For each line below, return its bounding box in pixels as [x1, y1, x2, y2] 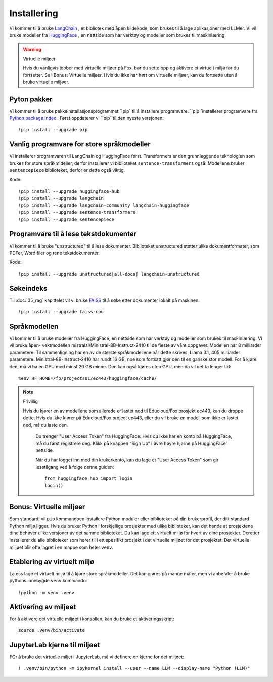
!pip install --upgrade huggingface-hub [18, 189, 120, 194]
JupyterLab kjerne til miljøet [9, 640, 100, 649]
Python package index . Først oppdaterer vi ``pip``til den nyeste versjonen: [9, 115, 164, 121]
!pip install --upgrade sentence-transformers [18, 210, 136, 215]
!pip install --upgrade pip [18, 127, 88, 132]
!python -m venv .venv [18, 589, 75, 595]
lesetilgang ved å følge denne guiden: [35, 464, 114, 470]
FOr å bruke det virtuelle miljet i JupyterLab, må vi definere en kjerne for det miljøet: [9, 654, 184, 660]
